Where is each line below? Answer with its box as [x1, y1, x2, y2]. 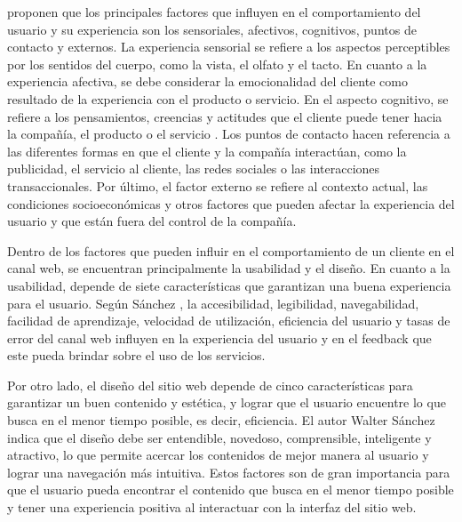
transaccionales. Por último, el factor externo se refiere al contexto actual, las [7, 176, 428, 195]
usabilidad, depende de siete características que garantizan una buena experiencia [7, 276, 451, 294]
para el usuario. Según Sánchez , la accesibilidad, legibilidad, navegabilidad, [7, 293, 419, 312]
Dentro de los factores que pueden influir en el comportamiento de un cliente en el [7, 241, 455, 260]
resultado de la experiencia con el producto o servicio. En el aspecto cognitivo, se [7, 89, 449, 108]
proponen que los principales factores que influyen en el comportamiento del [7, 3, 421, 20]
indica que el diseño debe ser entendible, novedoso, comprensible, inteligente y [7, 428, 432, 446]
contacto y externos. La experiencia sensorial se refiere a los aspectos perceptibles [7, 37, 450, 56]
